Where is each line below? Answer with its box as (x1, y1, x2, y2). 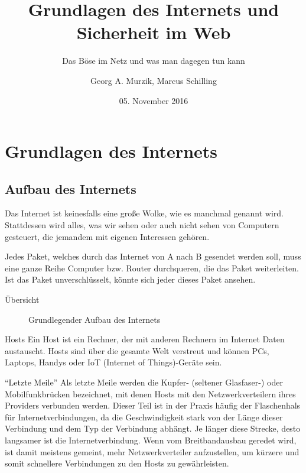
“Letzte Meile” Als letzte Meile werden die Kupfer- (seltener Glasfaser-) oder (5, 376, 283, 388)
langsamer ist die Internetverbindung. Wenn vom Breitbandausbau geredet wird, (5, 433, 297, 446)
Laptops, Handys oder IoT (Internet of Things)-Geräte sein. (5, 356, 222, 368)
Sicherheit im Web (76, 20, 231, 44)
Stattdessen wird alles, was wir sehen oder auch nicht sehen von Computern (5, 219, 279, 231)
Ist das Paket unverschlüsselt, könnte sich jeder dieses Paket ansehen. (5, 273, 256, 286)
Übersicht (5, 293, 40, 306)
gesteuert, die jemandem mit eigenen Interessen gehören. (5, 230, 210, 242)
